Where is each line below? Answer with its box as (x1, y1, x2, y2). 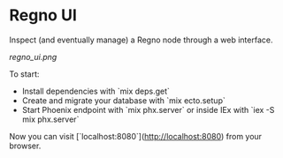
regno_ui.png (9, 51, 57, 62)
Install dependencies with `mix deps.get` (21, 86, 171, 96)
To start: (9, 68, 40, 79)
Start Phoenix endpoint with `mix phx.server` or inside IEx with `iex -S (21, 104, 275, 115)
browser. (9, 140, 42, 151)
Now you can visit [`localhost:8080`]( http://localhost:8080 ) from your (9, 131, 263, 141)
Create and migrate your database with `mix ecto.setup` (21, 94, 226, 106)
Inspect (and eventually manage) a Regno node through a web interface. (9, 34, 273, 45)
